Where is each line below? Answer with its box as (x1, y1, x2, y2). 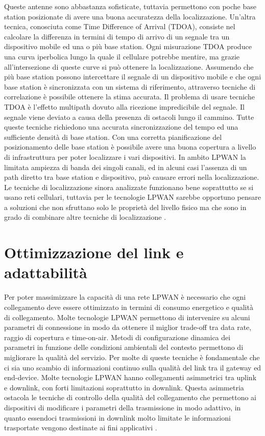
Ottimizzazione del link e (4, 242, 184, 263)
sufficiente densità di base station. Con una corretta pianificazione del (4, 131, 222, 142)
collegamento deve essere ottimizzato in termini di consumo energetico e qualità (4, 301, 253, 312)
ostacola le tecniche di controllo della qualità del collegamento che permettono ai (4, 392, 257, 403)
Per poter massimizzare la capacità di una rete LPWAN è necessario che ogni (4, 292, 246, 302)
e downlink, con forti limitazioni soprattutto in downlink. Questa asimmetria (4, 382, 244, 392)
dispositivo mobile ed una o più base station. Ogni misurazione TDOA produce (4, 41, 252, 52)
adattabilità (4, 262, 87, 283)
